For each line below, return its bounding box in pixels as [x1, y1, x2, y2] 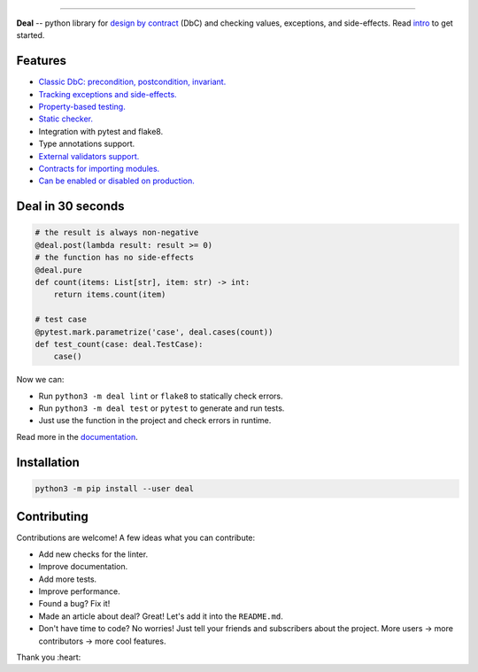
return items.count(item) [53, 290, 166, 300]
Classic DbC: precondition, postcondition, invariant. [38, 76, 227, 88]
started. [16, 30, 45, 41]
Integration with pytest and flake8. [38, 126, 164, 136]
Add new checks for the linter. [38, 549, 149, 560]
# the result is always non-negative [35, 228, 199, 238]
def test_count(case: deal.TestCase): [35, 339, 204, 349]
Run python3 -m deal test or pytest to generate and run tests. [38, 403, 285, 413]
